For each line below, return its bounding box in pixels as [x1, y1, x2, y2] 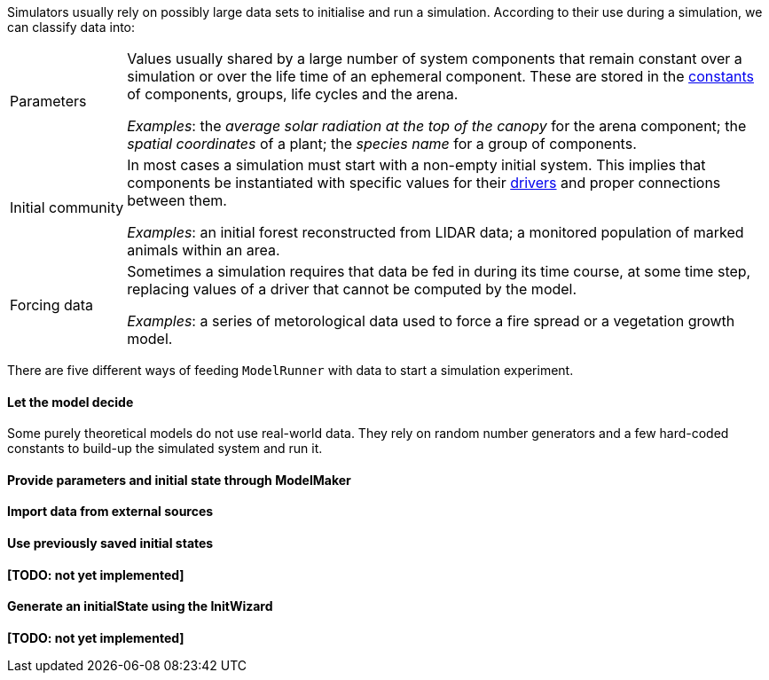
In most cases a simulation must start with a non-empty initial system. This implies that [127, 156, 706, 174]
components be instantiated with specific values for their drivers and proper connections [127, 174, 721, 191]
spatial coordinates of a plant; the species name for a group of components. [127, 135, 637, 152]
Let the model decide [7, 394, 134, 410]
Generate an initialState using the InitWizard [7, 598, 273, 614]
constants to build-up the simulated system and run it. [7, 441, 323, 457]
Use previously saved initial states [7, 535, 214, 551]
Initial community [10, 199, 124, 216]
